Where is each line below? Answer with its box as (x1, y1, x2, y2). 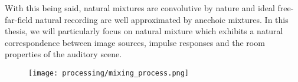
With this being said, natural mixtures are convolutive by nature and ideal (5, 2, 275, 14)
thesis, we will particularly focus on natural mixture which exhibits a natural (5, 25, 283, 37)
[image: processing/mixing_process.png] (28, 68, 189, 77)
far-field (5, 13, 33, 25)
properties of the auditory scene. (5, 48, 122, 60)
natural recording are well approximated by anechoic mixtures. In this (35, 13, 289, 25)
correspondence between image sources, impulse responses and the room (5, 36, 265, 48)
